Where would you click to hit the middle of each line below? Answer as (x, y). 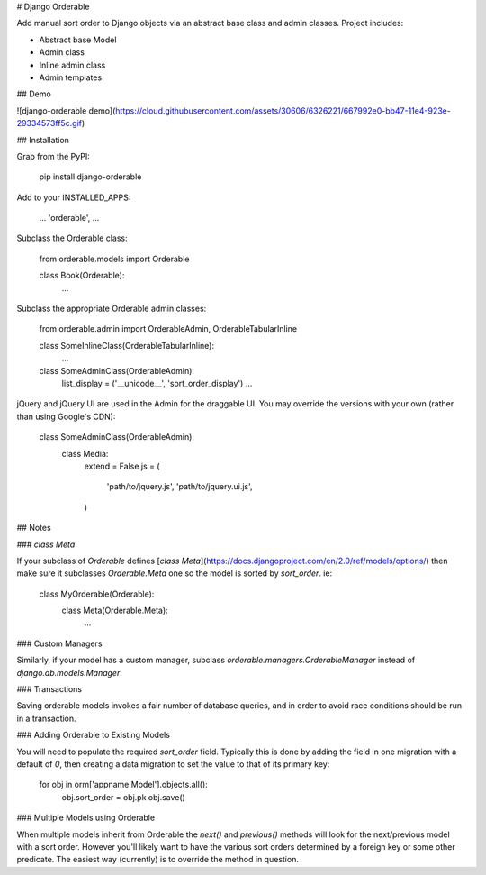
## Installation (43, 140)
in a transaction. (46, 718)
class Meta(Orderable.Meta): (115, 611)
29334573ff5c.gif (49, 123)
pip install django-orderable (90, 177)
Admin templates (71, 77)
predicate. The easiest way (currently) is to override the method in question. (157, 860)
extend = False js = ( (122, 466)
